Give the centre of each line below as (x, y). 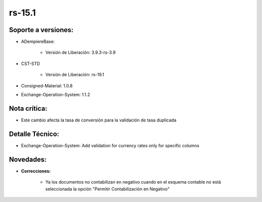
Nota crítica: (28, 109)
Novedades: (28, 160)
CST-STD (31, 64)
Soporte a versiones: (41, 30)
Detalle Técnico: (34, 134)
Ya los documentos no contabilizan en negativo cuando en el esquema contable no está (133, 182)
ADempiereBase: (38, 42)
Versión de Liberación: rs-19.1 (75, 75)
